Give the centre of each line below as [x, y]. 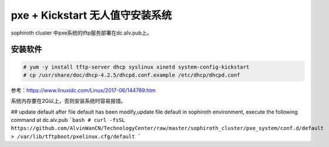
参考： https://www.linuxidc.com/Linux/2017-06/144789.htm [83, 90]
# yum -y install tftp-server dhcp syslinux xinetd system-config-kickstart [136, 67]
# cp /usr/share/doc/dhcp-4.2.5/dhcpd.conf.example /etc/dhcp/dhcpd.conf [132, 75]
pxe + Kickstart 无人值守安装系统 [91, 15]
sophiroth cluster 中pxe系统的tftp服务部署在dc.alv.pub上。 [81, 33]
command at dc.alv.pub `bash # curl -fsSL [68, 120]
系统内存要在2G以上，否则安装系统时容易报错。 [68, 101]
